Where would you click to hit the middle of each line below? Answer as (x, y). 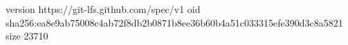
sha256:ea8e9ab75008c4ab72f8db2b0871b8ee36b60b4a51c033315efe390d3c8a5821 (174, 22)
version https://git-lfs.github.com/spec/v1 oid (103, 9)
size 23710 (27, 36)
